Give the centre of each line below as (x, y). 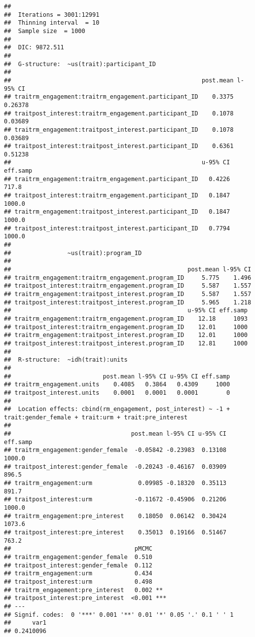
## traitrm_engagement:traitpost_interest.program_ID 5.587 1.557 (128, 294)
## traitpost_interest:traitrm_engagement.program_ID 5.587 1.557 (128, 286)
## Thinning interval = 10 (52, 23)
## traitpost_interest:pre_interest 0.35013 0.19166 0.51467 (115, 532)
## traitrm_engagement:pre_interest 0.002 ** (84, 590)
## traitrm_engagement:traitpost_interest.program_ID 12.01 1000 (126, 335)
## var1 (25, 623)
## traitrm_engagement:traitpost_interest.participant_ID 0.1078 (119, 130)
